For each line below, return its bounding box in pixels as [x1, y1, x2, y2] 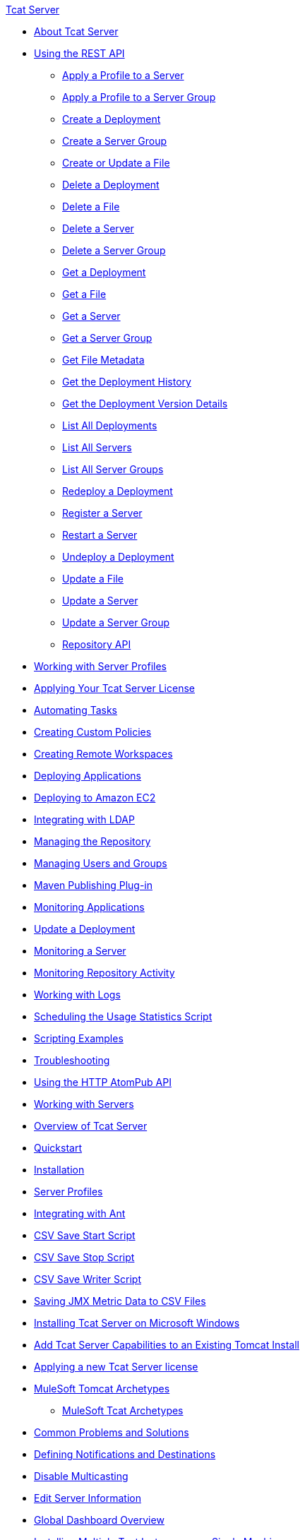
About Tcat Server [34, 25, 119, 37]
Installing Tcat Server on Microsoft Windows [34, 1317, 240, 1329]
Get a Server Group [62, 332, 152, 344]
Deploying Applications [34, 770, 142, 782]
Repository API [62, 638, 131, 650]
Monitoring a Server [34, 945, 126, 957]
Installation [34, 1164, 85, 1176]
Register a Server [62, 507, 143, 519]
